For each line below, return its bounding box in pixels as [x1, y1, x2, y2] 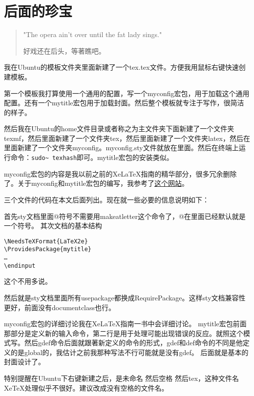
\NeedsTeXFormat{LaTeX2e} [4, 238, 88, 245]
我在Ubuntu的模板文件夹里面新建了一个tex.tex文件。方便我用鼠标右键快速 [4, 62, 239, 72]
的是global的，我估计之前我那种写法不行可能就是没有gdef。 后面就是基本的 [10, 347, 249, 357]
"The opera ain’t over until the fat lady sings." [23, 29, 162, 40]
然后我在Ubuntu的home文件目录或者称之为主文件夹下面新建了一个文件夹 [4, 123, 234, 134]
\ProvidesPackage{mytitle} [4, 246, 91, 253]
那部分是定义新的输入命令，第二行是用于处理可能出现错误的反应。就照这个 [4, 328, 243, 338]
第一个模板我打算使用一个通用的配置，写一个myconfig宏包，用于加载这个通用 [4, 88, 250, 98]
